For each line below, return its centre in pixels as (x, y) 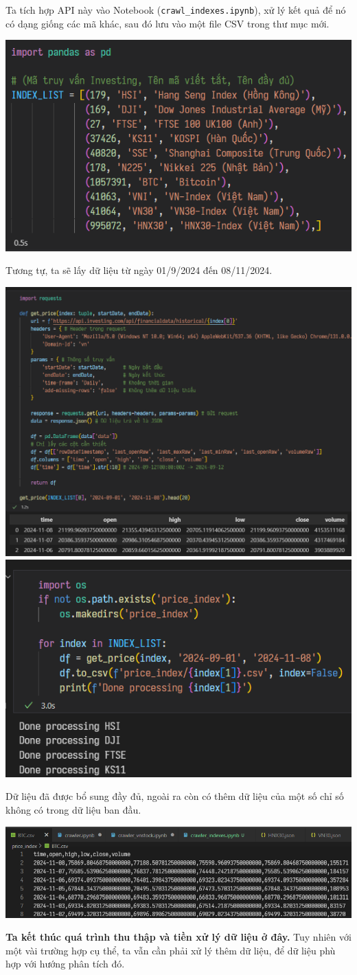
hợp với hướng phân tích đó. (65, 964)
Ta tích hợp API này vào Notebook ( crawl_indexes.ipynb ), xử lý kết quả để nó (176, 10)
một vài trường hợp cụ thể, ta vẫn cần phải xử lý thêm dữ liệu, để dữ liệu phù (171, 950)
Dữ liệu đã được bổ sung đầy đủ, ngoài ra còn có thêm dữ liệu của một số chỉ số (175, 796)
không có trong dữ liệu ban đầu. (73, 810)
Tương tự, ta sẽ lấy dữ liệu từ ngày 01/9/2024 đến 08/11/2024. (139, 270)
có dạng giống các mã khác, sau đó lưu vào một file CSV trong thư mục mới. (168, 23)
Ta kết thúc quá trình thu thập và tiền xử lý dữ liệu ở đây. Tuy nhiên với (178, 937)
